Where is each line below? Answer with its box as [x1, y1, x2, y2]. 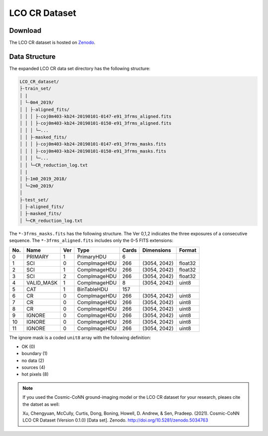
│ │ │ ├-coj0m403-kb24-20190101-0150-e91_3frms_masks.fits [19, 148, 166, 154]
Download [9, 26, 42, 35]
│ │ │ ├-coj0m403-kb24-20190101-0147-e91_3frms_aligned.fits [19, 113, 172, 119]
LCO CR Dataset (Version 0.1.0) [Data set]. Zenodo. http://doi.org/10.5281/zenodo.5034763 [22, 417, 208, 423]
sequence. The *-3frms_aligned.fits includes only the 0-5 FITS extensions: [9, 237, 174, 243]
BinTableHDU [77, 286, 109, 292]
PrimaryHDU [77, 253, 107, 260]
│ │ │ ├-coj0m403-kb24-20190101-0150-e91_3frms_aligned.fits [19, 121, 172, 126]
